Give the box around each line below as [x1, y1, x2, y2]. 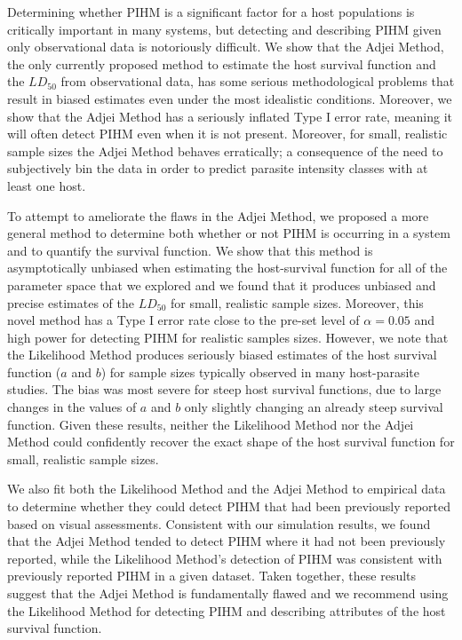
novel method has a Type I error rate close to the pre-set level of [7, 311, 360, 329]
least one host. [7, 176, 86, 194]
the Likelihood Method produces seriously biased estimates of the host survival [7, 345, 437, 364]
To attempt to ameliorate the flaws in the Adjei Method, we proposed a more [7, 206, 429, 225]
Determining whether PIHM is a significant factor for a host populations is [7, 3, 415, 20]
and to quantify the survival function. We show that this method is [7, 241, 373, 259]
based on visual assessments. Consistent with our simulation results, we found [7, 514, 431, 533]
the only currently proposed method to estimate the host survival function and [7, 54, 436, 73]
